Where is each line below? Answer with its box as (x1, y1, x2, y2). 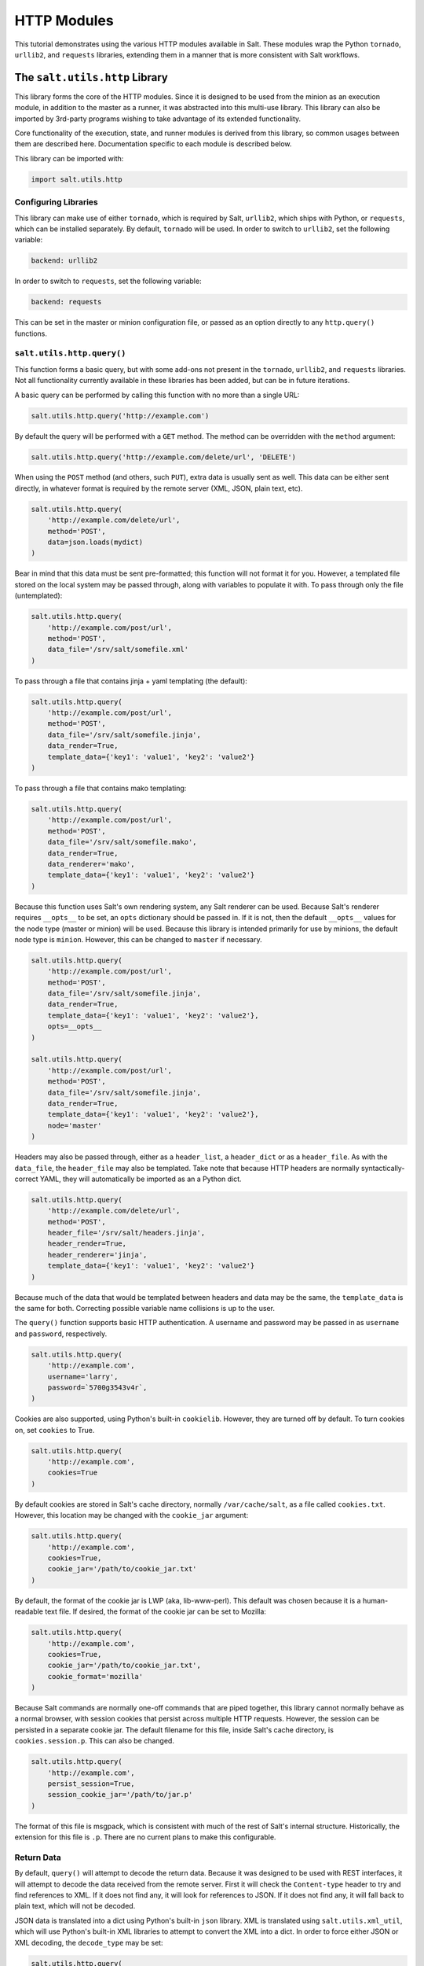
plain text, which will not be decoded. (14, 1902, 136, 1911)
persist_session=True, (47, 1780, 135, 1788)
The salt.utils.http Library (14, 71, 168, 84)
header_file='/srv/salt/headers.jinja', (47, 1228, 206, 1238)
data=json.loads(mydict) (47, 538, 144, 547)
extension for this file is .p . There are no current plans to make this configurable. (14, 1832, 276, 1842)
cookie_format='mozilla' (47, 1672, 144, 1681)
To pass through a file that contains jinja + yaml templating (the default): (14, 676, 247, 686)
